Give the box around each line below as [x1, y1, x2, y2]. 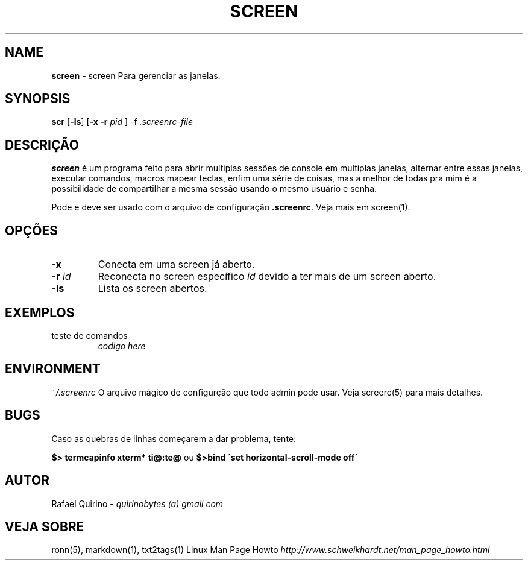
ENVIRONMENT [5, 361, 101, 377]
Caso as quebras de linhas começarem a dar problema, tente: [51, 433, 297, 444]
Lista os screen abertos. [98, 282, 207, 295]
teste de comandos [51, 330, 128, 341]
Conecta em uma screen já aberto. [98, 258, 255, 271]
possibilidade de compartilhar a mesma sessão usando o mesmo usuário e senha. [51, 183, 377, 194]
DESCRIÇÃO [5, 137, 79, 153]
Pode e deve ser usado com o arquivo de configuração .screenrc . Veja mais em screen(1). [51, 202, 410, 213]
